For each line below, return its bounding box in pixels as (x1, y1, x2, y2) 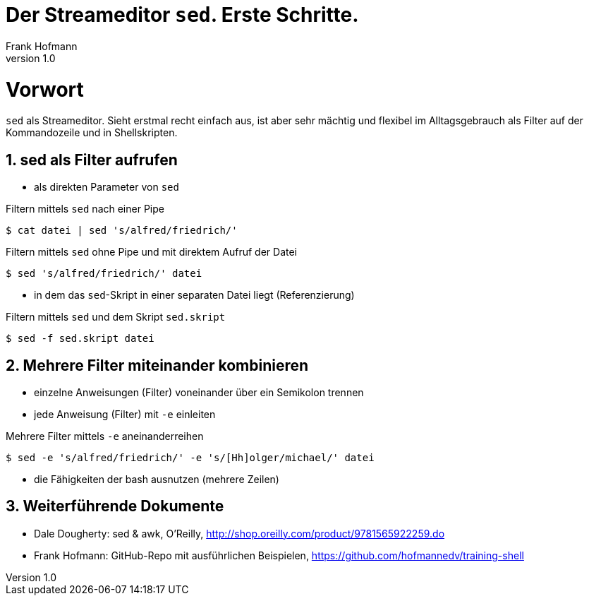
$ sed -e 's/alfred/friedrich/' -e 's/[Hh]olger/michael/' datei (6, 451, 375, 463)
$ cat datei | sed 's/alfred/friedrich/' (6, 225, 238, 237)
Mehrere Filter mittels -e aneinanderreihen (6, 429, 204, 442)
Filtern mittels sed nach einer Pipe (6, 203, 164, 215)
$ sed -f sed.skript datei (6, 333, 154, 345)
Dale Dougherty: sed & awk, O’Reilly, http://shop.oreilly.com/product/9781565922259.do (34, 527, 445, 540)
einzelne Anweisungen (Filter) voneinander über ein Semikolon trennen (34, 386, 364, 398)
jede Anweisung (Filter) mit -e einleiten (34, 407, 216, 420)
